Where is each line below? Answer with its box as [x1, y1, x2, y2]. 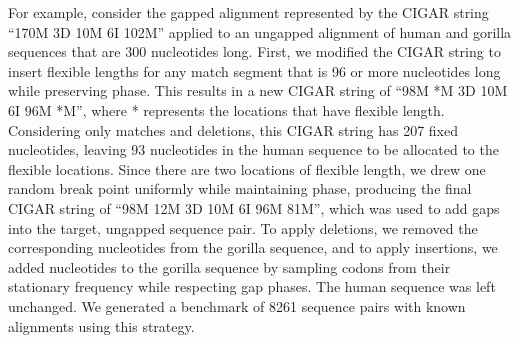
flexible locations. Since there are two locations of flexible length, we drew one [8, 158, 486, 179]
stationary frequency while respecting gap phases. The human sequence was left [8, 276, 496, 297]
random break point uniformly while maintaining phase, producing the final [8, 178, 472, 199]
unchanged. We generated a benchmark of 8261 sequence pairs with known [8, 295, 466, 316]
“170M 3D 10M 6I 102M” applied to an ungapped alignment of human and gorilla [8, 21, 512, 42]
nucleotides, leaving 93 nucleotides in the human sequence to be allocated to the [8, 139, 499, 160]
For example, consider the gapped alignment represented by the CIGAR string [8, 2, 489, 22]
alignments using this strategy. [8, 315, 195, 336]
